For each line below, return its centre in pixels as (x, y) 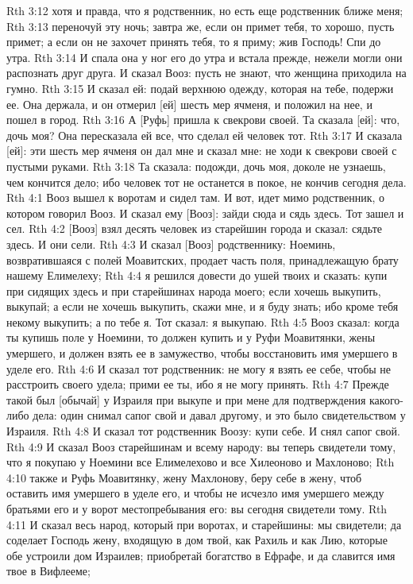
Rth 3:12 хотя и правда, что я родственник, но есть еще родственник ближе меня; (205, 10)
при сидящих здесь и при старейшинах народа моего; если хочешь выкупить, (194, 290)
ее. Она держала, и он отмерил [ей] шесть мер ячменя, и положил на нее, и (189, 104)
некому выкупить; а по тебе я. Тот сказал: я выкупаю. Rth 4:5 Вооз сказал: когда (203, 321)
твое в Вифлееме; (48, 571)
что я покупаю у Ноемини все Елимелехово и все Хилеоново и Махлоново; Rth (201, 462)
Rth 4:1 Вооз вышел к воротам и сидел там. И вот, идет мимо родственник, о (196, 197)
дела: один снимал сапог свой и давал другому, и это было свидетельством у (219, 415)
